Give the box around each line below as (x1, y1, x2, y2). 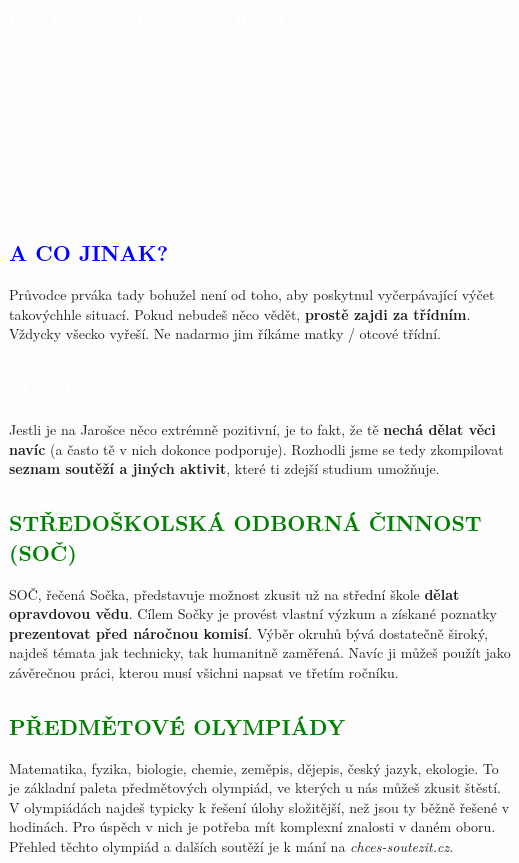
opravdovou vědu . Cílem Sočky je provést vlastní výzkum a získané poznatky (9, 603, 497, 624)
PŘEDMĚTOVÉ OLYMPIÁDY (9, 710, 346, 741)
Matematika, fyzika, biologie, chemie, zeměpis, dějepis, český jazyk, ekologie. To (9, 757, 499, 778)
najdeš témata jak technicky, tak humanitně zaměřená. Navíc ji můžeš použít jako (9, 642, 511, 663)
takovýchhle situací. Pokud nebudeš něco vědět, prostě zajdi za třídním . (9, 303, 471, 324)
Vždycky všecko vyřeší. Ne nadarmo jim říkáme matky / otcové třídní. (9, 323, 441, 344)
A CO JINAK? (9, 237, 169, 268)
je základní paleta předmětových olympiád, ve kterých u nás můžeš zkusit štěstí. (9, 777, 501, 798)
